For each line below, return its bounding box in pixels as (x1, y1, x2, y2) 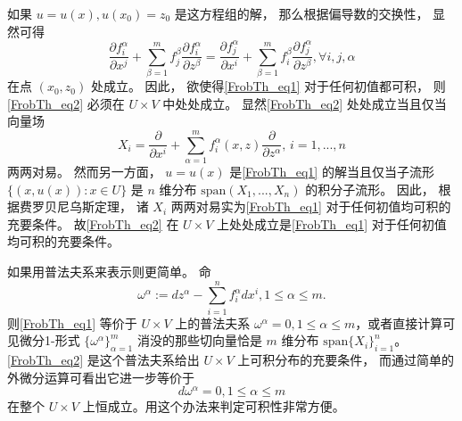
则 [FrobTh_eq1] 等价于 (7, 313, 137, 332)
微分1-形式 (19, 331, 80, 350)
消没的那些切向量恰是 (136, 331, 262, 350)
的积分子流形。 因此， (305, 179, 434, 198)
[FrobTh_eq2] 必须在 (7, 94, 125, 112)
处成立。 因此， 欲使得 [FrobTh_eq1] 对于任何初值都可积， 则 (90, 77, 446, 95)
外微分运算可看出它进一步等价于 (7, 367, 194, 386)
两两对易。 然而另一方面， (7, 162, 161, 181)
